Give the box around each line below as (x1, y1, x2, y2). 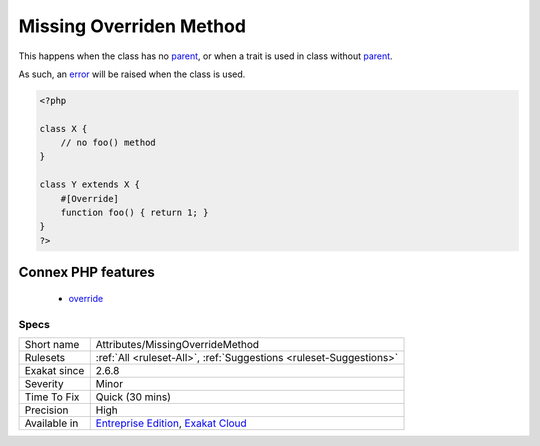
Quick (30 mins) (95, 390, 172, 404)
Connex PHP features (18, 264, 155, 281)
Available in (24, 416, 79, 430)
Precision (24, 403, 69, 417)
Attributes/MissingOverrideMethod (95, 337, 260, 351)
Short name (24, 337, 80, 351)
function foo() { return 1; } (60, 207, 209, 219)
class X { (39, 123, 88, 134)
